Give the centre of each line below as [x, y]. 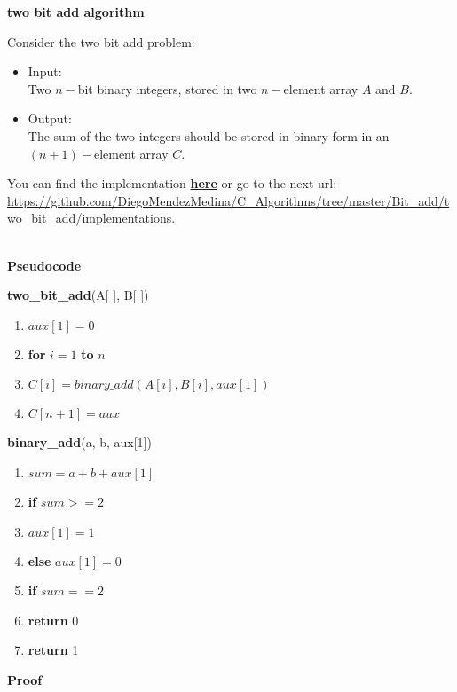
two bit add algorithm [76, 12]
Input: [45, 71]
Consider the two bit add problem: [101, 41]
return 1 [53, 650]
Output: [50, 118]
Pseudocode [44, 265]
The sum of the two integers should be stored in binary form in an [209, 135]
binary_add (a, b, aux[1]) [79, 442]
